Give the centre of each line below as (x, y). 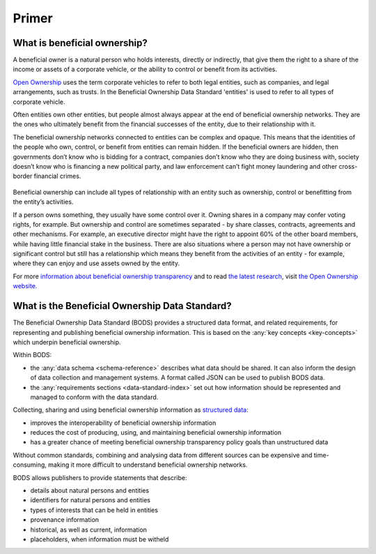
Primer (33, 18)
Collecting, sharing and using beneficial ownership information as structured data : (131, 410)
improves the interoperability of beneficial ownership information (123, 423)
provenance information (65, 520)
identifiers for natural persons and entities (91, 500)
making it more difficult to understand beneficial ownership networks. (148, 465)
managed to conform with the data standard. (94, 397)
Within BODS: (32, 355)
